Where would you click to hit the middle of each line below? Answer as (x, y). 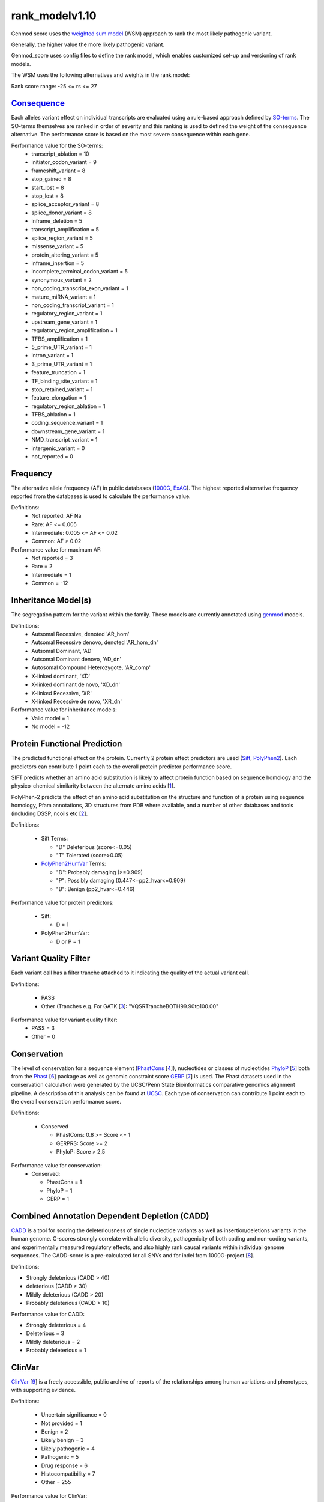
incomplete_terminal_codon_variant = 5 (80, 272)
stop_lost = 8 (48, 196)
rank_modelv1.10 (54, 16)
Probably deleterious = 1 (56, 1350)
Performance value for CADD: (48, 1314)
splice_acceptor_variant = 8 (65, 204)
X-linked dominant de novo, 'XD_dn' (76, 684)
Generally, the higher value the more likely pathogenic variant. (88, 44)
